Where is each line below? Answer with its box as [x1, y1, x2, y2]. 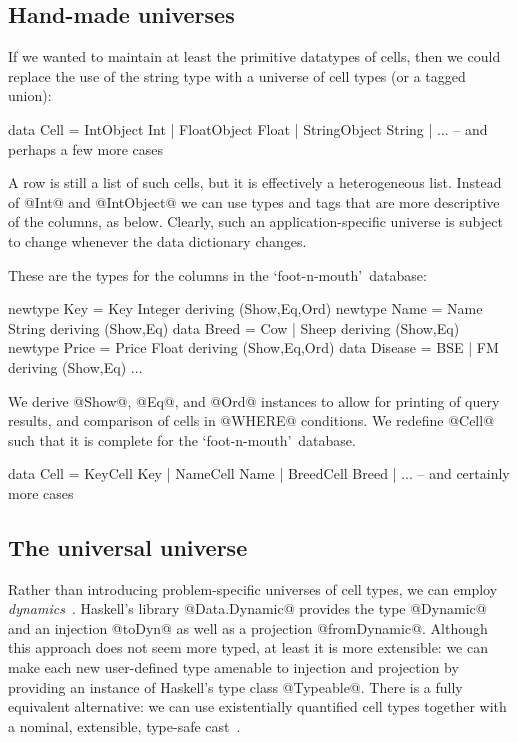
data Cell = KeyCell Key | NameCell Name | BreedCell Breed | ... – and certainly [8, 463, 510, 484]
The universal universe [8, 531, 248, 562]
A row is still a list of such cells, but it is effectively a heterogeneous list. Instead [8, 172, 502, 193]
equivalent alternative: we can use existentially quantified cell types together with [8, 696, 507, 717]
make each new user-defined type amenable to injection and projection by [8, 657, 459, 678]
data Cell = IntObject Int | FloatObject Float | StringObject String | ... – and [8, 118, 488, 139]
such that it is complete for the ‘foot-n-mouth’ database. [8, 429, 356, 450]
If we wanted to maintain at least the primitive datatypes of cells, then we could [8, 46, 501, 67]
